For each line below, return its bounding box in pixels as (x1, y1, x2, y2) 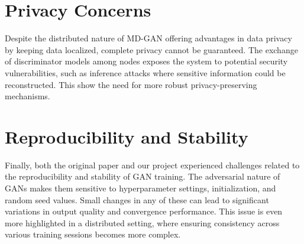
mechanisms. (5, 90, 50, 102)
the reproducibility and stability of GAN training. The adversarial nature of (5, 170, 280, 183)
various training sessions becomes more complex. (5, 228, 181, 240)
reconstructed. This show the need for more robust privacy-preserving (5, 78, 257, 90)
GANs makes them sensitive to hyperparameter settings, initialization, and (5, 182, 276, 194)
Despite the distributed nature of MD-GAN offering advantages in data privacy (5, 32, 292, 44)
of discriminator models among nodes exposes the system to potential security (5, 55, 288, 67)
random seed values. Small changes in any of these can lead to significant (5, 193, 269, 206)
